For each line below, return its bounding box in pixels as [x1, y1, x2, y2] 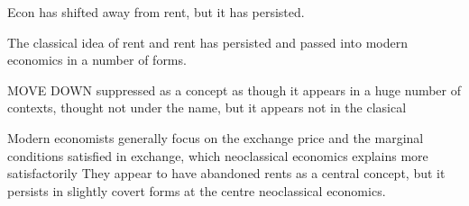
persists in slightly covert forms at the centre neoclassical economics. [7, 181, 386, 200]
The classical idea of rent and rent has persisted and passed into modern [7, 32, 409, 51]
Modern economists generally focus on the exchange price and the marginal [7, 128, 424, 147]
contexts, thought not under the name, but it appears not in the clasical [7, 98, 407, 117]
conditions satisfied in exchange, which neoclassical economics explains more [7, 146, 428, 165]
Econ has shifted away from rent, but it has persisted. [7, 3, 305, 21]
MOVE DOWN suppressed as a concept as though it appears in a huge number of [7, 80, 462, 99]
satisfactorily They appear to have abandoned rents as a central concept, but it [7, 164, 446, 183]
